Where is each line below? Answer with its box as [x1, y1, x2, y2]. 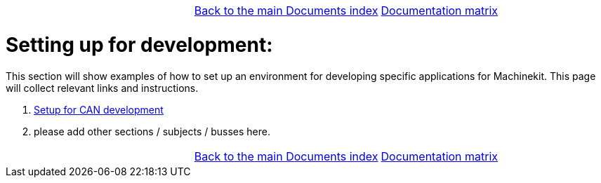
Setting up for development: [6, 32, 273, 57]
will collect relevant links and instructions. [6, 81, 199, 94]
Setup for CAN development [34, 103, 164, 116]
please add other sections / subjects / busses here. [34, 125, 271, 137]
